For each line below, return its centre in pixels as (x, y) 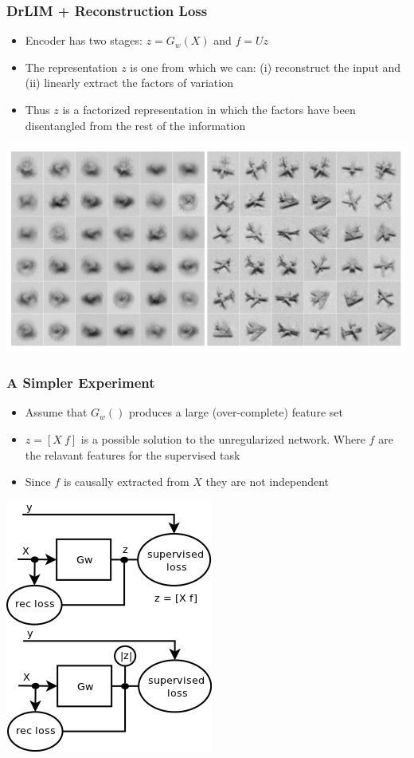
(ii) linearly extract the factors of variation (129, 83)
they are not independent (267, 482)
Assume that (56, 412)
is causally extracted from (126, 482)
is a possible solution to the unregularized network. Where (223, 439)
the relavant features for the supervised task (133, 454)
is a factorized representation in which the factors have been (209, 109)
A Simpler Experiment (81, 383)
